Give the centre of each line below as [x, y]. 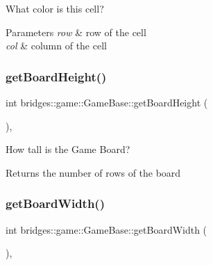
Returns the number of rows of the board [93, 172]
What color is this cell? [55, 8]
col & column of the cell [56, 46]
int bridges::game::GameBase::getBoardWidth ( [106, 229]
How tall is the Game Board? [68, 149]
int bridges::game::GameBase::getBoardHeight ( [107, 102]
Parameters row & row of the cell [76, 32]
